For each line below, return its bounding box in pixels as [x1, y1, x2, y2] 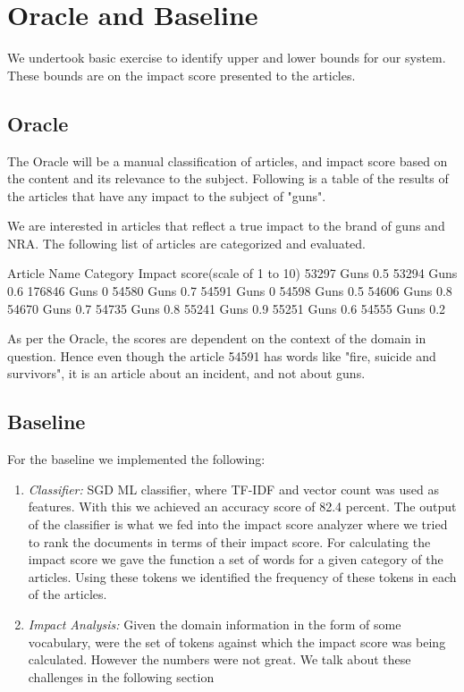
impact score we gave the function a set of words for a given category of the [28, 550, 443, 569]
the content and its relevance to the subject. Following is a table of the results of [7, 169, 449, 188]
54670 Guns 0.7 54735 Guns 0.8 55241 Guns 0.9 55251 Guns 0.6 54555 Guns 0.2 [7, 299, 446, 317]
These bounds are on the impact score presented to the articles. [7, 65, 356, 84]
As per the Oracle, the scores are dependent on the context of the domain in [7, 329, 426, 348]
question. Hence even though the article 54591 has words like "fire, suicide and [7, 346, 436, 365]
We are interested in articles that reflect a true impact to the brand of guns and [7, 216, 445, 235]
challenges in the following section [28, 667, 215, 686]
